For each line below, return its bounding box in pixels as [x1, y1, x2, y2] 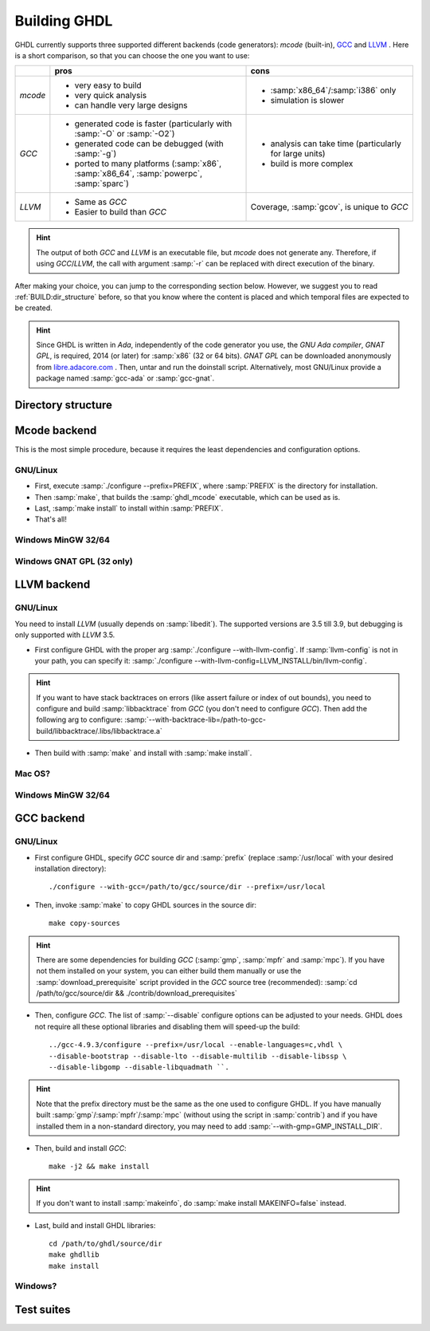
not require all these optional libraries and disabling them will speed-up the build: [34, 1022, 300, 1031]
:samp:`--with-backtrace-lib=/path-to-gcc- [124, 715, 267, 725]
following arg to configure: [36, 715, 123, 725]
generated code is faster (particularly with [74, 118, 233, 129]
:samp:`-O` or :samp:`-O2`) [74, 128, 175, 140]
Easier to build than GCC [74, 207, 167, 218]
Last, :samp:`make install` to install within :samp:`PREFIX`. [34, 503, 224, 514]
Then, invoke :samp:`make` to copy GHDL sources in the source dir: [34, 900, 257, 909]
